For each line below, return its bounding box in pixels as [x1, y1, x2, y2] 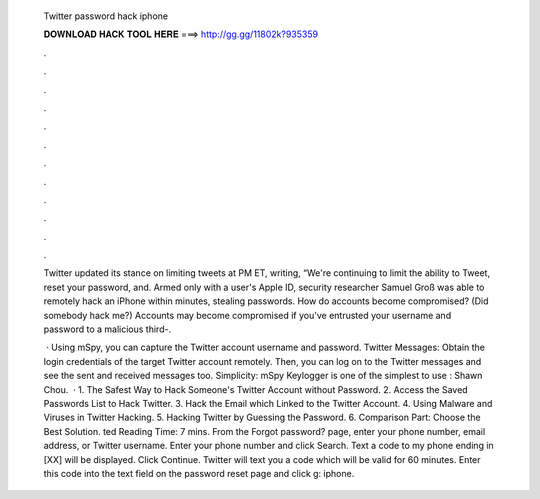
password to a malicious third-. [43, 323, 172, 335]
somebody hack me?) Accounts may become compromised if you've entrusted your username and [43, 309, 452, 321]
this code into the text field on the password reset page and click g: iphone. [43, 467, 355, 479]
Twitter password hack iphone [43, 10, 169, 22]
